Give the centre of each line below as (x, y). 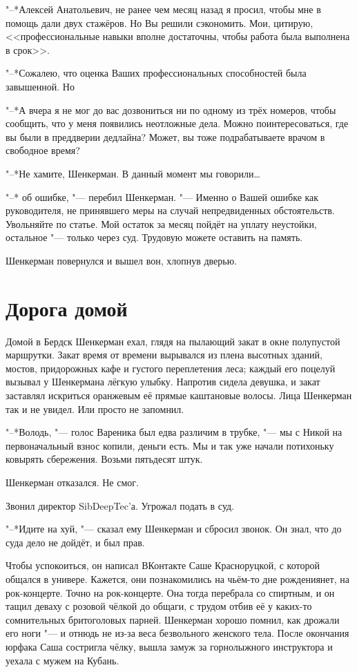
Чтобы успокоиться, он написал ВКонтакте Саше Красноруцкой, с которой (163, 565)
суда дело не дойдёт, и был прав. (75, 542)
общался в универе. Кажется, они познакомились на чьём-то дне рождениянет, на (177, 578)
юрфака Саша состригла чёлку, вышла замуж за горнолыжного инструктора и (169, 646)
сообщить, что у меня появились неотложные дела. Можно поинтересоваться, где (177, 123)
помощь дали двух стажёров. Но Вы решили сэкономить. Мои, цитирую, (160, 22)
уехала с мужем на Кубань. (62, 660)
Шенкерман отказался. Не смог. (72, 482)
